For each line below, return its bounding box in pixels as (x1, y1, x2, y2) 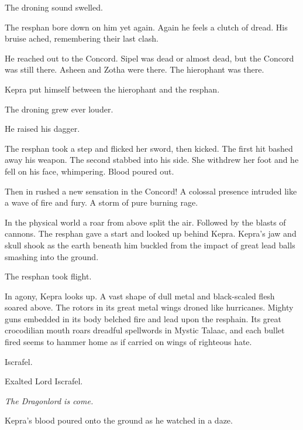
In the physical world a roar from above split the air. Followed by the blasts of (5, 216, 286, 228)
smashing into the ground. (5, 250, 99, 262)
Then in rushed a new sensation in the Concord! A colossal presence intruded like (5, 185, 297, 197)
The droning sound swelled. (5, 1, 103, 13)
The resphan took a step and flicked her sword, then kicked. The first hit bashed (5, 142, 293, 154)
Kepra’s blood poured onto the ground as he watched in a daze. (5, 414, 233, 426)
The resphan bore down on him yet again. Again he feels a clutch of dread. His (5, 21, 288, 33)
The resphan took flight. (5, 270, 92, 282)
